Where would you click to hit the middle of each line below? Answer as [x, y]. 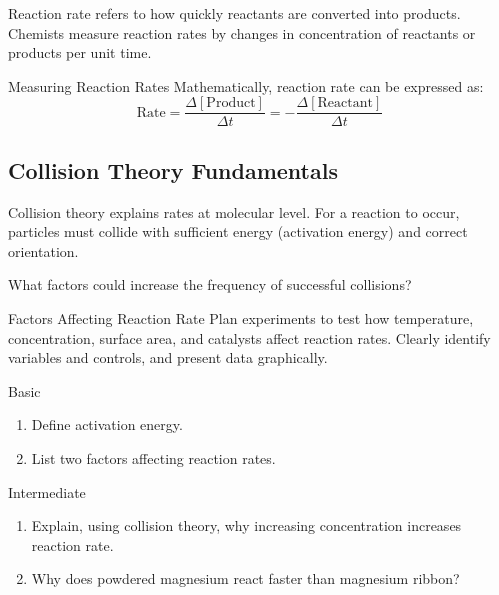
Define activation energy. [107, 424]
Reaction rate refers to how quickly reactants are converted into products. [234, 13]
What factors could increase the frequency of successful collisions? [210, 284]
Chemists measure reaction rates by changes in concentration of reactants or [242, 32]
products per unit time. [80, 52]
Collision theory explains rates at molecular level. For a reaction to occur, [234, 211]
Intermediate [47, 491]
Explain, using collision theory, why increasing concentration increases [246, 525]
